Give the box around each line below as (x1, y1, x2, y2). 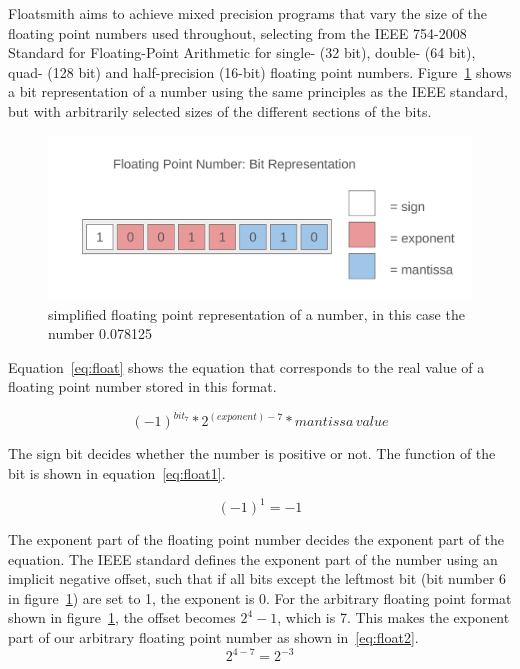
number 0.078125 (48, 323, 152, 344)
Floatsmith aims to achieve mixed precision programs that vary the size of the (8, 3, 488, 23)
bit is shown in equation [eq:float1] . (8, 463, 226, 483)
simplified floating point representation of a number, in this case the (48, 303, 465, 324)
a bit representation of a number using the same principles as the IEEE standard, (8, 81, 508, 102)
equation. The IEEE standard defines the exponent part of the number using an (8, 548, 498, 569)
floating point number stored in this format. (8, 376, 277, 397)
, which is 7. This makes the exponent (277, 607, 510, 628)
